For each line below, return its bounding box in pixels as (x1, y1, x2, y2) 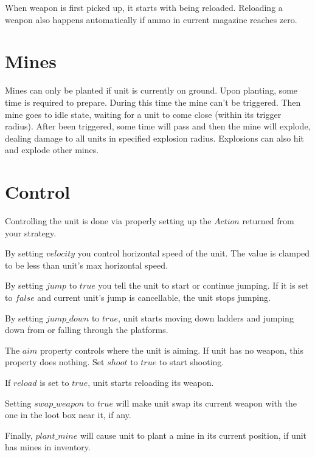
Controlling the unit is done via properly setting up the (5, 215, 212, 227)
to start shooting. (159, 356, 224, 368)
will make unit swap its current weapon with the (116, 396, 297, 409)
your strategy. (5, 226, 57, 239)
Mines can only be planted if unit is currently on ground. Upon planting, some (5, 84, 298, 97)
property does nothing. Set (5, 356, 105, 368)
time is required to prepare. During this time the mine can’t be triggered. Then (5, 95, 301, 108)
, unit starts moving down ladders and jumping (117, 311, 294, 324)
